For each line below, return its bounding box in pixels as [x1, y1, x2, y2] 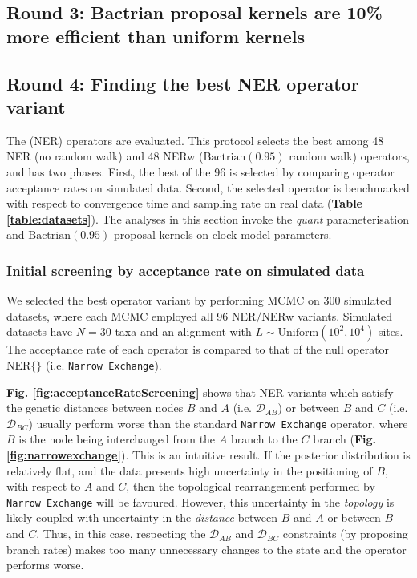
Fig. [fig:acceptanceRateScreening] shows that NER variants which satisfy [6, 383, 394, 400]
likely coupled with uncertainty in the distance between [6, 509, 278, 526]
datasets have [6, 323, 73, 340]
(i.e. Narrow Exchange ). [46, 356, 162, 373]
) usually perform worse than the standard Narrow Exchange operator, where [28, 414, 408, 431]
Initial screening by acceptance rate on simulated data [6, 260, 365, 280]
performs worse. [6, 556, 84, 573]
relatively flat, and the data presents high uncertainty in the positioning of [6, 462, 373, 479]
